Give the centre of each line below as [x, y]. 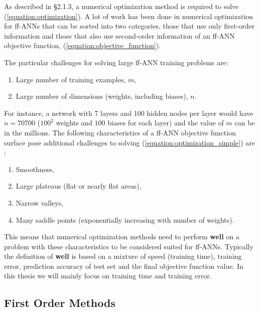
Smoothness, [35, 169]
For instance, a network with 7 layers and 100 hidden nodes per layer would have [129, 113]
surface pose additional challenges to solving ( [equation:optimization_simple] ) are [129, 142]
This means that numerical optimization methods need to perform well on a [122, 237]
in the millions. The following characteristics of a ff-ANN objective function [120, 132]
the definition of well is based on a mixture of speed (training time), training [123, 256]
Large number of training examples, [71, 79]
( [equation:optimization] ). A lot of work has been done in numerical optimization [129, 16]
